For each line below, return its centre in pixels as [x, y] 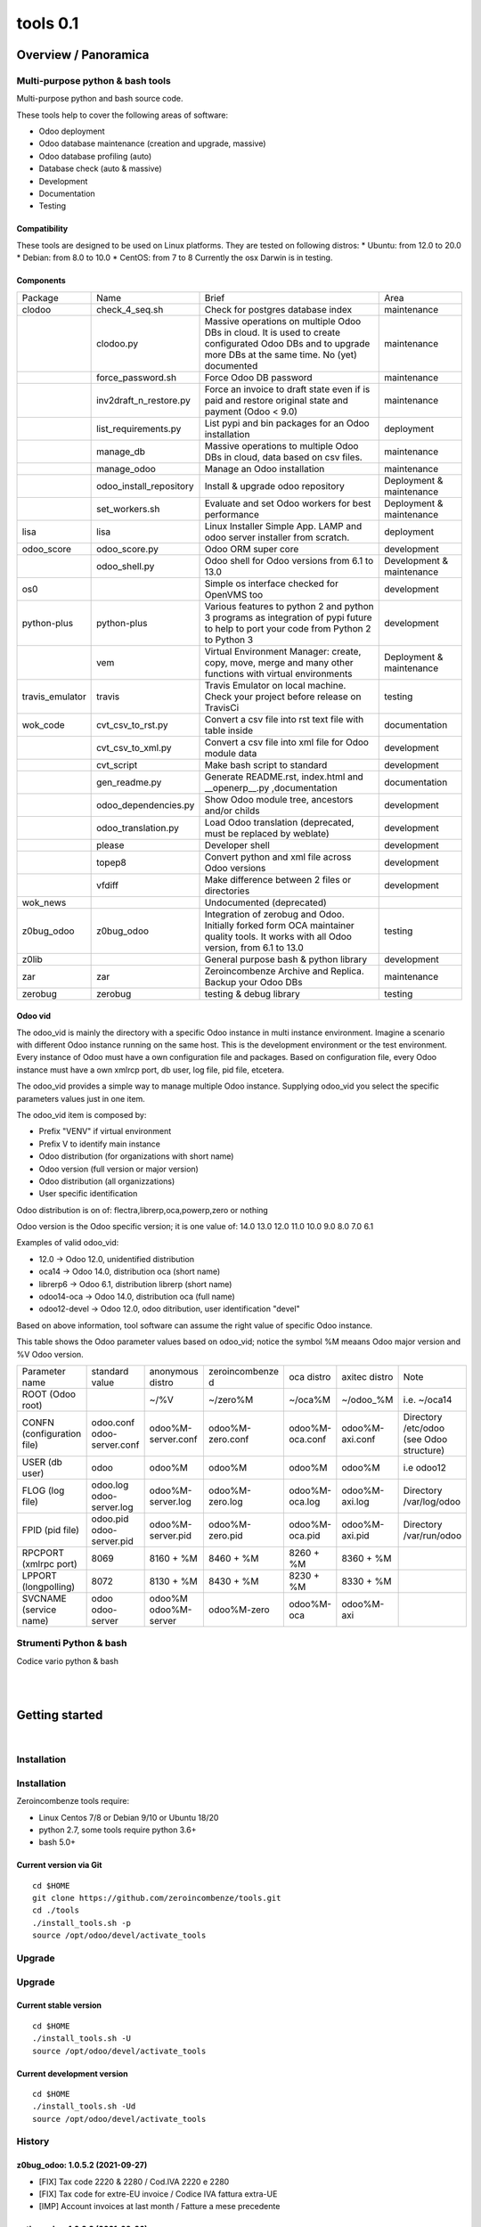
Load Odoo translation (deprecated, [279, 822]
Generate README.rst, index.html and [284, 777]
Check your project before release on [283, 697]
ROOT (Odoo [49, 1394]
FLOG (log [43, 1490]
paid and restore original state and [277, 400]
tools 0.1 [48, 23]
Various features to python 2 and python [289, 606]
